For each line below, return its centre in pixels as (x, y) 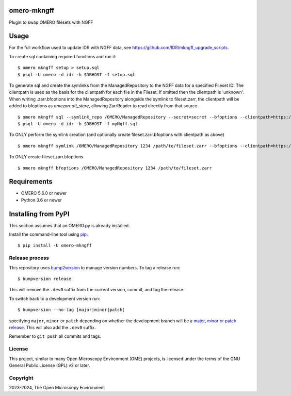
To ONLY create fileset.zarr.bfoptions (46, 157)
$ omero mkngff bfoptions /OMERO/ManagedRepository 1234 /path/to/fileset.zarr (115, 168)
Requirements (31, 182)
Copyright (21, 378)
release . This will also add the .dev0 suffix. (52, 327)
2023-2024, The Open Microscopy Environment (57, 388)
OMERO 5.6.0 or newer (44, 193)
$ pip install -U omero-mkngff (55, 246)
